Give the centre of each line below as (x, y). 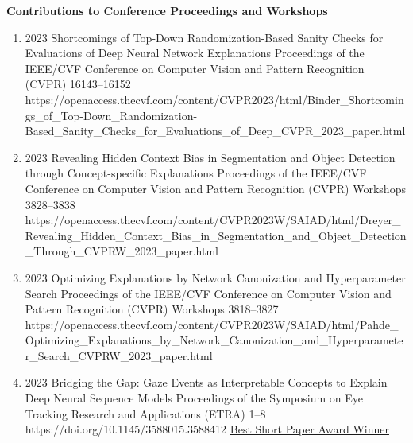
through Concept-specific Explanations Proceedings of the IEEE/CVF (196, 173)
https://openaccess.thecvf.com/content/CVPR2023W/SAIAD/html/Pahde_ (212, 324)
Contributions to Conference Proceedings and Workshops (167, 10)
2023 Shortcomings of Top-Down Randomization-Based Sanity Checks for (204, 37)
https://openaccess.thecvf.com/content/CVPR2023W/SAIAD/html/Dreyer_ (213, 220)
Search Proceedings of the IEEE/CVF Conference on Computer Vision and (208, 293)
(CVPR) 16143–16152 (78, 84)
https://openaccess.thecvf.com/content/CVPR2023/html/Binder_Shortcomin (214, 99)
